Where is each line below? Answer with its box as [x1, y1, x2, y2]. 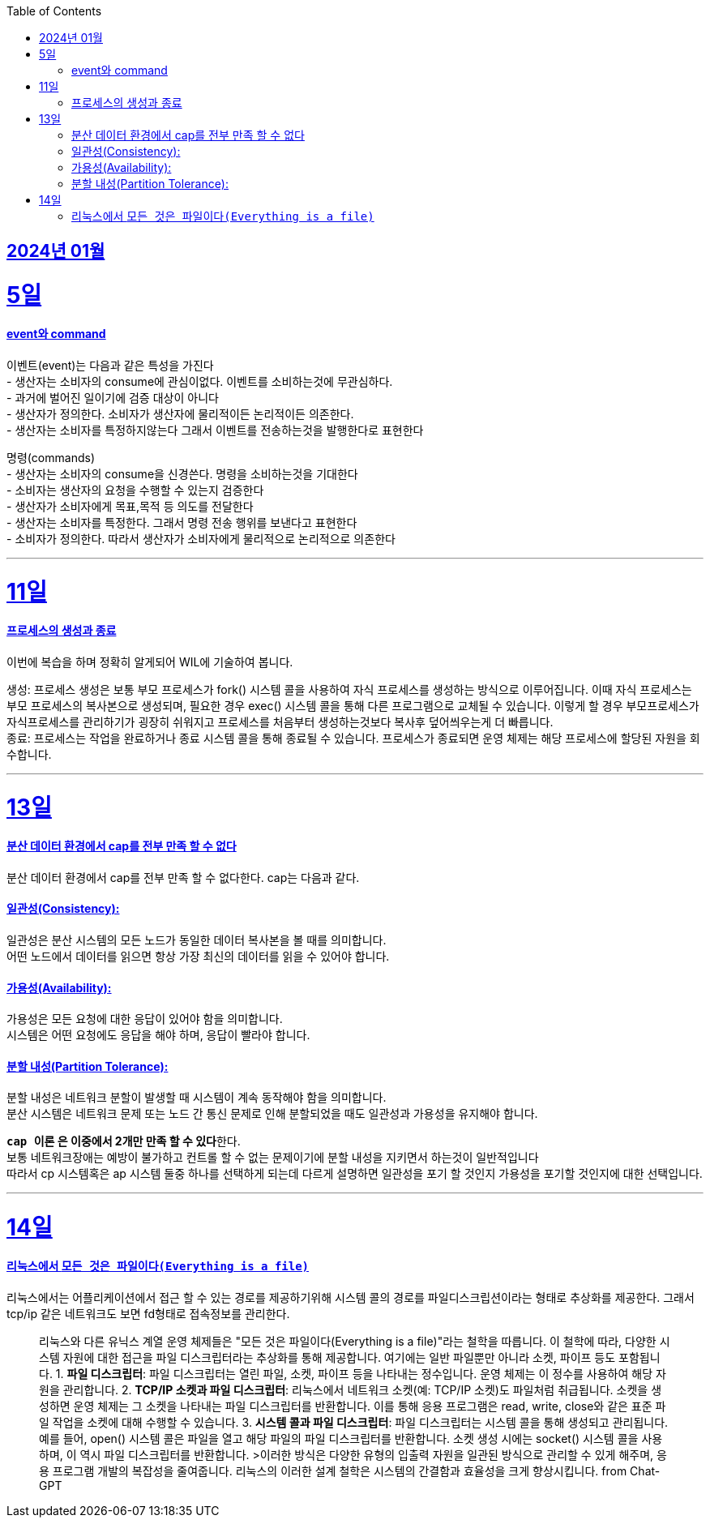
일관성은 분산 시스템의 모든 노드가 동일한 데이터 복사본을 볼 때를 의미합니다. [6, 932, 387, 947]
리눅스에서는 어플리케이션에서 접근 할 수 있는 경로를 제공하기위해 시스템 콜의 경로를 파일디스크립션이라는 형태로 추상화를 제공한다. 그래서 [6, 1290, 695, 1304]
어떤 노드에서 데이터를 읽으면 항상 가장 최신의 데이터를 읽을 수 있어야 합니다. [6, 948, 390, 963]
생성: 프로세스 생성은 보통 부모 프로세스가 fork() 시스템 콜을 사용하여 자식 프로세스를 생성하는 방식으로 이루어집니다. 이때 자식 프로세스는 [6, 682, 692, 696]
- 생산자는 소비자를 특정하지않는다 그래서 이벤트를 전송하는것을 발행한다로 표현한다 [6, 422, 424, 437]
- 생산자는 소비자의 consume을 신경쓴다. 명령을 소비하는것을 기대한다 [6, 466, 358, 481]
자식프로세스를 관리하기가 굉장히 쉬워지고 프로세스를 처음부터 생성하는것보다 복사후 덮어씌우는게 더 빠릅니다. [6, 714, 554, 729]
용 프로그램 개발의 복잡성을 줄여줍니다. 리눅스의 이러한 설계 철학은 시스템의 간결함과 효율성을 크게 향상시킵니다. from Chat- [39, 1463, 661, 1478]
